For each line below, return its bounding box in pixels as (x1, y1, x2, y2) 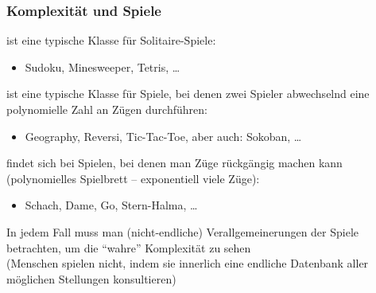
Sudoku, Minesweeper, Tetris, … (25, 58, 180, 75)
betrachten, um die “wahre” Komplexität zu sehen (6, 239, 251, 256)
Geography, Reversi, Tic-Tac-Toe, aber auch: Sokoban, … (25, 127, 302, 144)
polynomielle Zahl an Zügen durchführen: (6, 101, 207, 117)
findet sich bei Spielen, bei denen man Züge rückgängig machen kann (6, 154, 343, 171)
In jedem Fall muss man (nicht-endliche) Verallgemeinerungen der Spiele (6, 223, 359, 240)
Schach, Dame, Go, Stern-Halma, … (25, 197, 198, 213)
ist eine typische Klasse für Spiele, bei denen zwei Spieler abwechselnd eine (6, 85, 370, 102)
